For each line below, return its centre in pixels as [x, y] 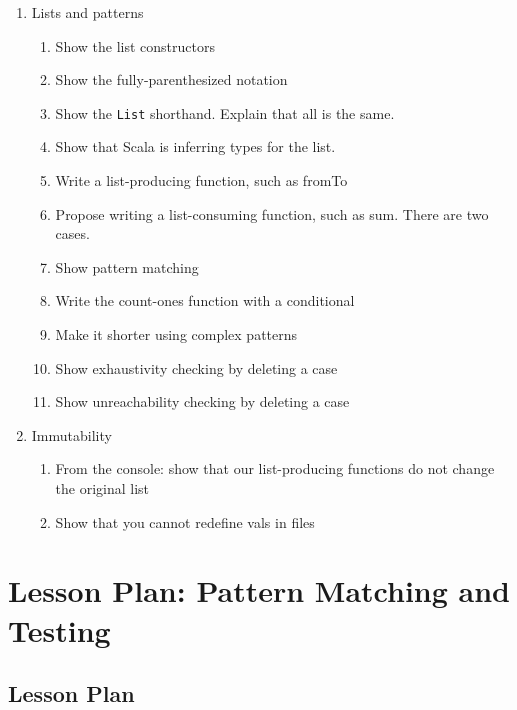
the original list [102, 487]
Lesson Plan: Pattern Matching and [259, 590]
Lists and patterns [87, 12]
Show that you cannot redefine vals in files [185, 521]
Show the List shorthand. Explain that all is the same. [225, 112]
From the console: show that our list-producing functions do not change [275, 468]
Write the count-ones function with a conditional [205, 300]
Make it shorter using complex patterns [176, 334]
